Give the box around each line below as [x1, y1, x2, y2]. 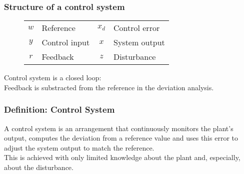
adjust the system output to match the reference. [4, 142, 154, 153]
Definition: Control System [4, 103, 115, 116]
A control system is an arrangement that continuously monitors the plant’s [4, 123, 233, 133]
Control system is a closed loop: [4, 72, 101, 83]
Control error [113, 22, 160, 34]
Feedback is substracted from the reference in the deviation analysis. [4, 82, 214, 92]
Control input [41, 36, 90, 48]
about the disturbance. [4, 162, 73, 172]
